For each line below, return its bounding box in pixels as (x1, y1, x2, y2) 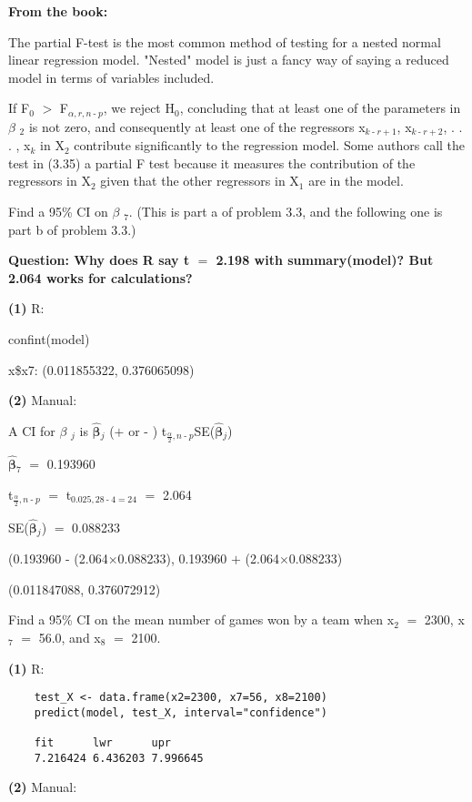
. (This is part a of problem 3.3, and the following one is (128, 202, 443, 221)
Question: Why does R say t (8, 250, 190, 269)
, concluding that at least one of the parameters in (179, 98, 461, 117)
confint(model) (8, 330, 90, 349)
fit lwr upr (34, 736, 171, 750)
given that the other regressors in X (100, 171, 299, 190)
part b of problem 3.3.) (8, 219, 136, 239)
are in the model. (308, 171, 404, 190)
